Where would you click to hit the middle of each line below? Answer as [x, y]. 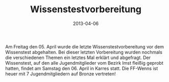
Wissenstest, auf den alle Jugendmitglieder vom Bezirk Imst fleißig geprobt [84, 63]
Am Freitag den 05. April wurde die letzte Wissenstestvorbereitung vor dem [85, 46]
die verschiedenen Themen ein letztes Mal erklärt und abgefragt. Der [78, 58]
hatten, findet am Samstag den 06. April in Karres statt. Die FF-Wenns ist [82, 68]
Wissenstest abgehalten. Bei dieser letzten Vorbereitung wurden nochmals [84, 52]
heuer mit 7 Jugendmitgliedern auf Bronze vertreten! [61, 74]
